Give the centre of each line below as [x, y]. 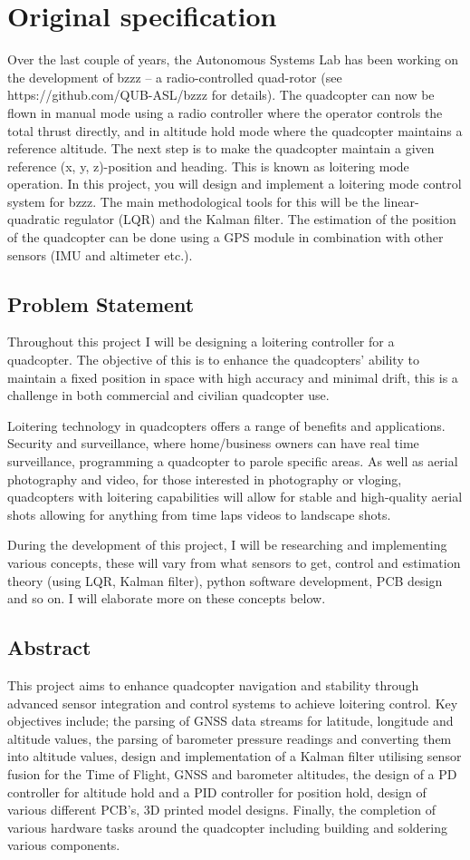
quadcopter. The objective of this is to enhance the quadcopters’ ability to [213, 360]
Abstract [49, 647]
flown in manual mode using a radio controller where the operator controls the [225, 112]
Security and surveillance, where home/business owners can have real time [213, 443]
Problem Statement [101, 303]
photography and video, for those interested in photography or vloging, [205, 479]
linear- [401, 201]
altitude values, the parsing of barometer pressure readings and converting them [230, 738]
